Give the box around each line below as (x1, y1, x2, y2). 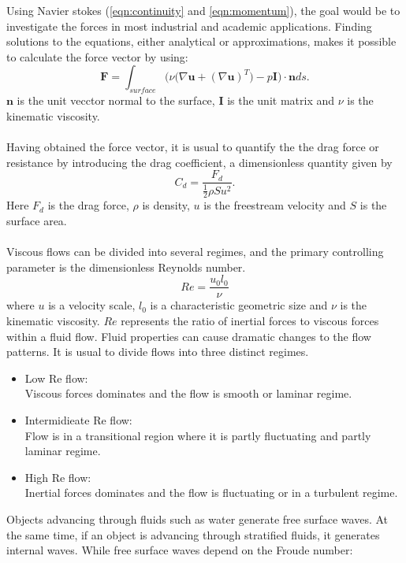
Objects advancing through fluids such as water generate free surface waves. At (6, 510, 389, 527)
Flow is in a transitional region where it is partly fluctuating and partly (24, 427, 371, 443)
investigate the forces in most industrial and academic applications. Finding (6, 17, 372, 34)
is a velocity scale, (48, 297, 136, 313)
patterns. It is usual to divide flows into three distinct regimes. (6, 343, 309, 360)
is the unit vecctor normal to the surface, (17, 92, 215, 109)
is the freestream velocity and (203, 197, 346, 213)
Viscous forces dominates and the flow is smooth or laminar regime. (24, 385, 352, 402)
